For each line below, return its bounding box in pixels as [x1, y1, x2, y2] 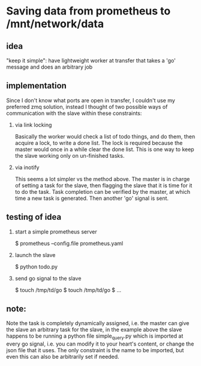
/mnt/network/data [6, 17, 104, 31]
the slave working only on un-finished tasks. [14, 152, 125, 159]
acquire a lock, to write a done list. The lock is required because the [14, 139, 183, 146]
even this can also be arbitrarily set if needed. [6, 353, 119, 361]
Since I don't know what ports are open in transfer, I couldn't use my [6, 96, 175, 104]
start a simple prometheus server [14, 228, 97, 235]
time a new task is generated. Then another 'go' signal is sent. [14, 194, 169, 202]
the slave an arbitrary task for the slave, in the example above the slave [6, 326, 182, 333]
